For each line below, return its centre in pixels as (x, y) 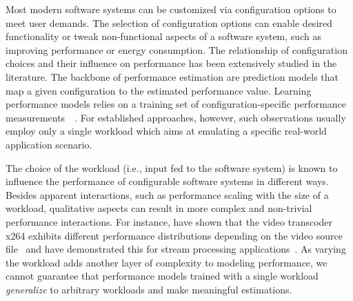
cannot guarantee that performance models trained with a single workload (162, 276)
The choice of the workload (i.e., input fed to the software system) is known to (172, 167)
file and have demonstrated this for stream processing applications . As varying (176, 249)
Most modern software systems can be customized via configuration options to (171, 9)
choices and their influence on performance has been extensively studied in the (171, 63)
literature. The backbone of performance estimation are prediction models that (172, 76)
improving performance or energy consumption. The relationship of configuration (176, 49)
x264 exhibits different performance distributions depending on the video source (174, 235)
